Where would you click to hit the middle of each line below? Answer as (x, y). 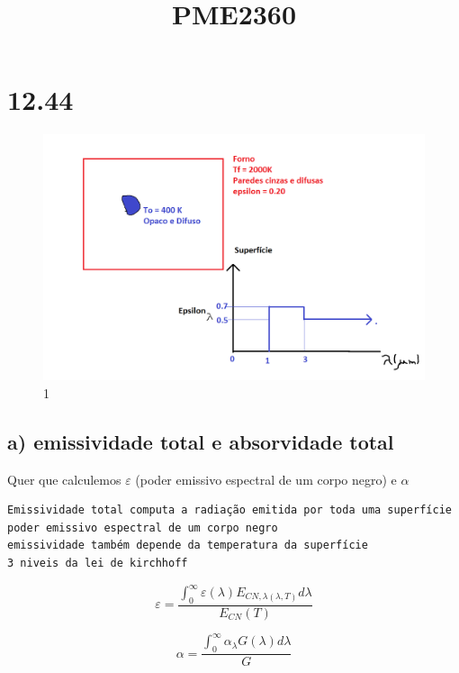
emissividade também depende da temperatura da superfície (188, 546)
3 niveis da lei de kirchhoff (98, 563)
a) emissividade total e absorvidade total (201, 441)
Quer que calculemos (64, 479)
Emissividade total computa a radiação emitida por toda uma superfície (229, 510)
